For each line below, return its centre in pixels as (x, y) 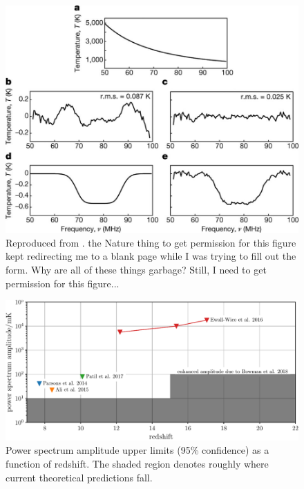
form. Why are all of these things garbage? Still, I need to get (136, 269)
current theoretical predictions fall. (79, 477)
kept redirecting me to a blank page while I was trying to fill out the (151, 256)
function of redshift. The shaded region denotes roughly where (137, 464)
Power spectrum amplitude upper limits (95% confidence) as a (137, 450)
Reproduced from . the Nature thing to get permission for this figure (151, 242)
